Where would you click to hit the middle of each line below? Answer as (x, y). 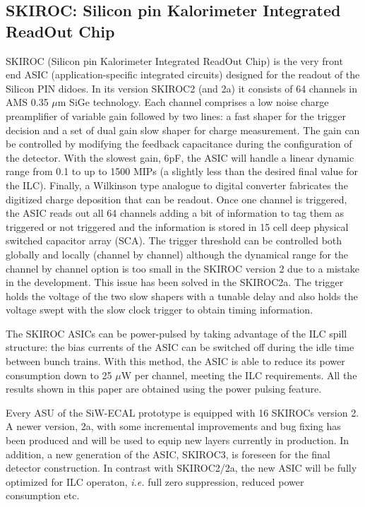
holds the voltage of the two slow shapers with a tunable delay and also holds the (182, 296)
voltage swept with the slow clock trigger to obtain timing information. (160, 310)
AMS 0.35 (27, 102)
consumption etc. (43, 495)
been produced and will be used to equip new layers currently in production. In (178, 440)
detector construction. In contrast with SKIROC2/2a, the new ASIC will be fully (181, 468)
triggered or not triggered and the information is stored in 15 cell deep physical (177, 226)
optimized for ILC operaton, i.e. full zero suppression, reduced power (155, 481)
